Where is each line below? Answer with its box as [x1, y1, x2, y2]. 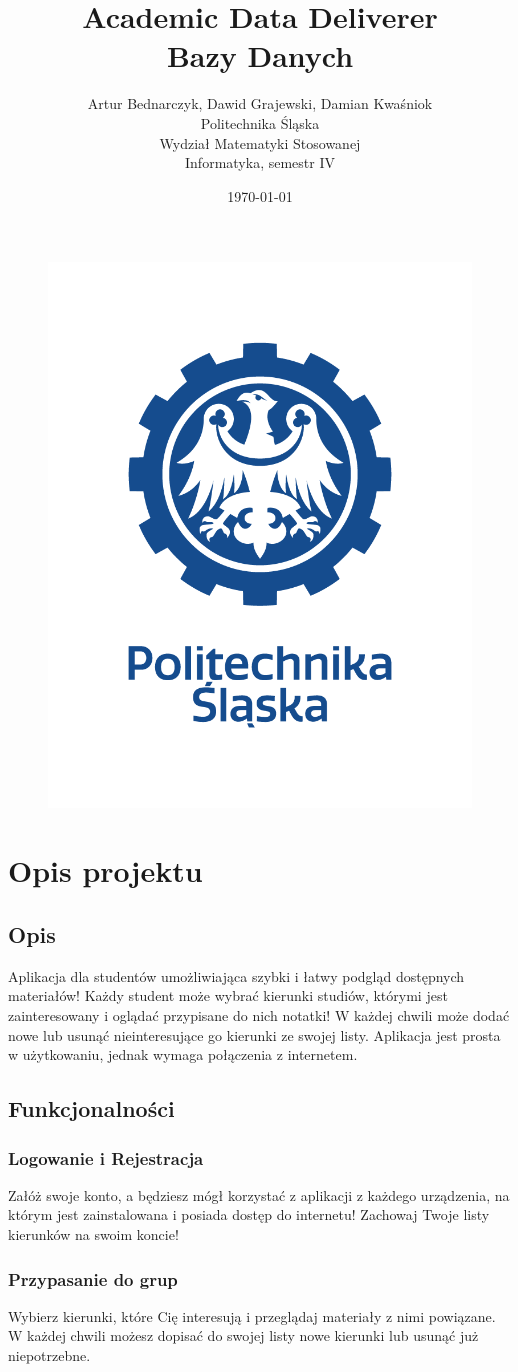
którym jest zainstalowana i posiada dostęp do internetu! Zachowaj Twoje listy [8, 1204, 490, 1225]
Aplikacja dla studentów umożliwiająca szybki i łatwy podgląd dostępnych [8, 965, 465, 986]
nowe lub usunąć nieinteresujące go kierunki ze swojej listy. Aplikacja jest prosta [8, 1024, 501, 1045]
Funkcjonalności [8, 1093, 175, 1124]
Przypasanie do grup [8, 1266, 178, 1291]
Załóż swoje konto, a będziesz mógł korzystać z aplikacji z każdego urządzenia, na [8, 1184, 510, 1205]
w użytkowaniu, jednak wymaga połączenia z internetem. [8, 1044, 358, 1065]
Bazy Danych [166, 35, 354, 76]
